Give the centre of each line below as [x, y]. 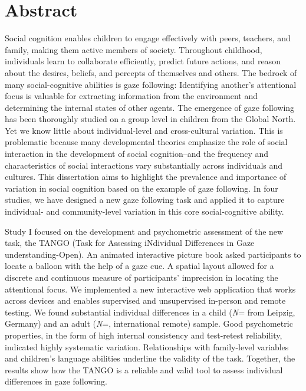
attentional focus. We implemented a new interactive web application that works [150, 289]
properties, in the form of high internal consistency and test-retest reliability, [144, 335]
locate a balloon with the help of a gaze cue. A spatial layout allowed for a [139, 266]
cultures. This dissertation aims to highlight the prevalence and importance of [146, 177]
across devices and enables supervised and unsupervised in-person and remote [145, 300]
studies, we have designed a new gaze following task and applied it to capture [145, 200]
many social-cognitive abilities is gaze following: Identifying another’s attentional [151, 84]
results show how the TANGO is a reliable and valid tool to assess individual [144, 369]
